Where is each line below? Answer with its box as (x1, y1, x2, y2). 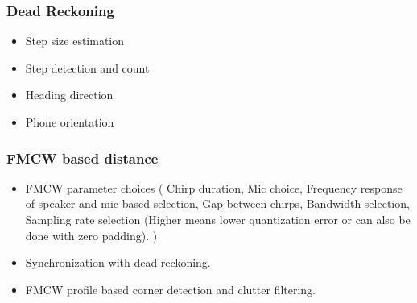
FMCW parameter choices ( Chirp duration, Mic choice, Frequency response (25, 179, 403, 196)
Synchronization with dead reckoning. (25, 254, 211, 271)
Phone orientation (25, 114, 114, 130)
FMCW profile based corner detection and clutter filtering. (25, 280, 316, 297)
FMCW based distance (6, 147, 159, 168)
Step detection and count (25, 59, 150, 76)
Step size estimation (25, 32, 125, 49)
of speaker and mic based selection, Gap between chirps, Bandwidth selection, (25, 195, 410, 212)
